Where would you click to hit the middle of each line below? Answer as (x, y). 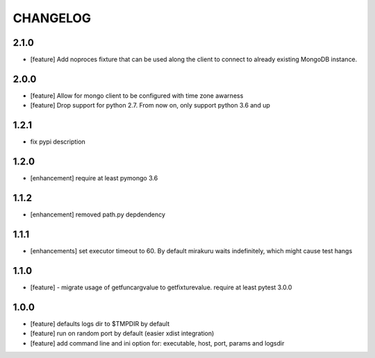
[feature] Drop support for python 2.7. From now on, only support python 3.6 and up (150, 105)
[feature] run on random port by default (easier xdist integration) (122, 334)
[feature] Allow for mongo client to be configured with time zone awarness (137, 95)
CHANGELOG (52, 18)
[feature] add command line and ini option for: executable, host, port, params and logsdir (157, 343)
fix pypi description (58, 142)
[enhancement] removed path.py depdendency (98, 214)
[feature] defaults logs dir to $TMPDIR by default (100, 323)
